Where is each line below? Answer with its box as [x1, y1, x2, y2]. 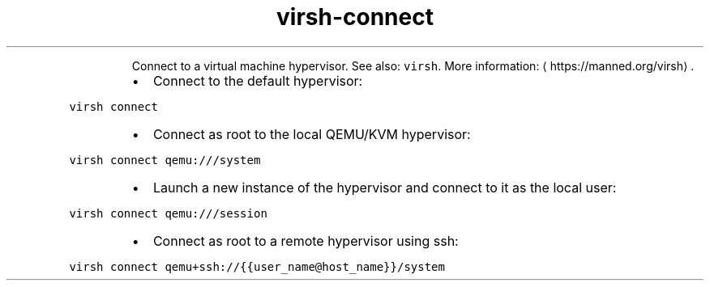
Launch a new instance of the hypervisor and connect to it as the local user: [152, 179, 617, 196]
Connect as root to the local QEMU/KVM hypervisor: [152, 125, 471, 142]
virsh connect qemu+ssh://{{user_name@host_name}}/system [69, 260, 445, 273]
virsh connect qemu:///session [69, 206, 267, 220]
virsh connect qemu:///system [69, 153, 261, 167]
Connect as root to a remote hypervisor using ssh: [152, 232, 459, 249]
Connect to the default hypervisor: [152, 72, 363, 89]
